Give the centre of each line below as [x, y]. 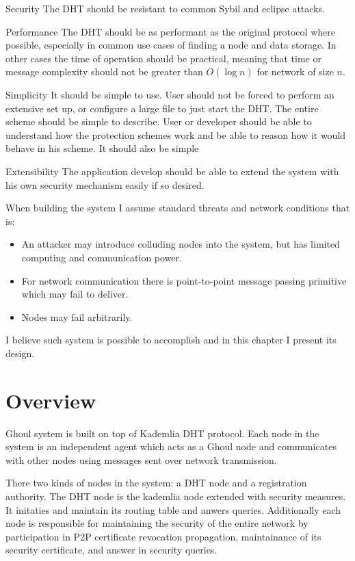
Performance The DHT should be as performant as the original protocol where [170, 31]
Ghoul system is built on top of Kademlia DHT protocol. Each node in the [162, 433]
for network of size [295, 71]
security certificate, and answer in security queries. [111, 550]
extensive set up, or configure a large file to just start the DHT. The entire [162, 108]
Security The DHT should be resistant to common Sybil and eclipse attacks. [165, 8]
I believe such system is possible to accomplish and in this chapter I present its [171, 340]
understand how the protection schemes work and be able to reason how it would [176, 134]
